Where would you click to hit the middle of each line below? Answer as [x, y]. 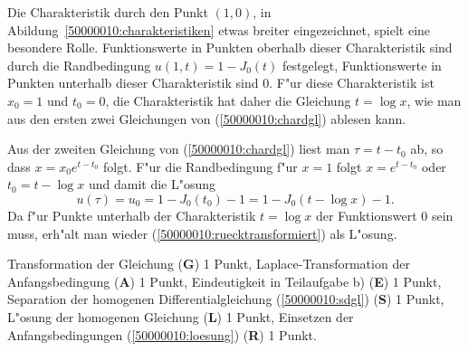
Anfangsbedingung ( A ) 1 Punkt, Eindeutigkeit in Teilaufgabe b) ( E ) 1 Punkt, [224, 281]
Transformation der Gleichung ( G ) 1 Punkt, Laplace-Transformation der [209, 264]
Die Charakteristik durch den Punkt [108, 12]
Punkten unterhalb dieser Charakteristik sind [133, 83]
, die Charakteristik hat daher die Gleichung [228, 100]
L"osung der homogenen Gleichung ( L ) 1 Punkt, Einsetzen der [181, 316]
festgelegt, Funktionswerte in [362, 65]
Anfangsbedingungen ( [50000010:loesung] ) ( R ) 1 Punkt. [162, 334]
